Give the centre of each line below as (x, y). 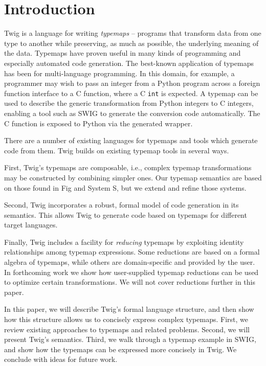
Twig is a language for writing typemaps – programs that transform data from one (133, 33)
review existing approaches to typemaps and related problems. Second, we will (127, 329)
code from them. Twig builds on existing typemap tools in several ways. (117, 150)
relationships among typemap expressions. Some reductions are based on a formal (132, 252)
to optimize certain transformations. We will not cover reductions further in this (130, 282)
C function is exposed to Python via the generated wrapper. (98, 123)
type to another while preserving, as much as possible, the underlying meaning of (131, 43)
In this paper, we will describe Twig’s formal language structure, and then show (129, 309)
